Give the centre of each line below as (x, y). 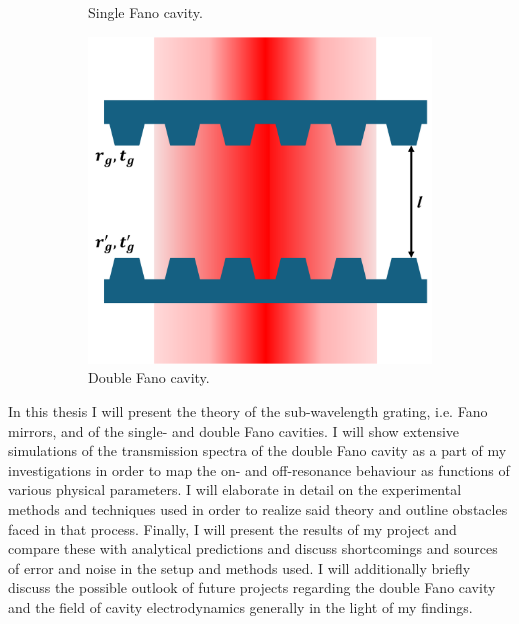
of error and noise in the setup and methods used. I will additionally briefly (239, 567)
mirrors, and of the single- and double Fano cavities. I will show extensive (234, 430)
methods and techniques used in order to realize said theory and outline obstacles (258, 508)
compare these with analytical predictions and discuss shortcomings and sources (253, 548)
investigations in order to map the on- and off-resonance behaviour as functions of (259, 469)
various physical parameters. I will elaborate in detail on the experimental (235, 489)
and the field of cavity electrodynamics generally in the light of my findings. (240, 606)
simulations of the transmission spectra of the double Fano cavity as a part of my (257, 450)
